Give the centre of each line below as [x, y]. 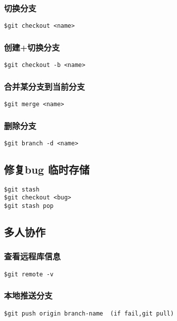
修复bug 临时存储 [47, 169]
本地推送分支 [28, 295]
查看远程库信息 [32, 256]
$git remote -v [29, 274]
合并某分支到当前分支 [44, 86]
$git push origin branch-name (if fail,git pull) [89, 313]
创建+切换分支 [32, 47]
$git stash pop [29, 206]
